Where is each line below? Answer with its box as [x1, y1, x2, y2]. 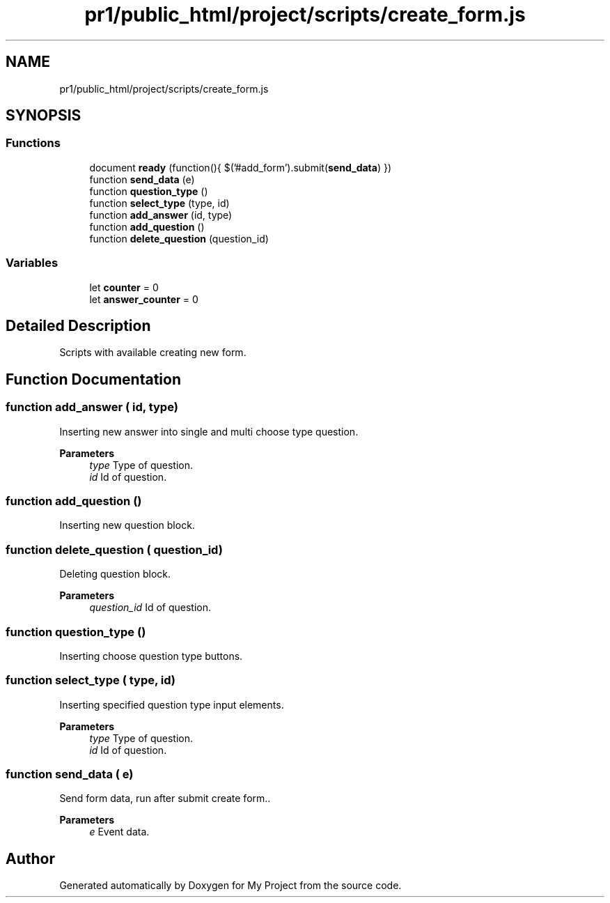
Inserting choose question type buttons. [59, 649, 243, 662]
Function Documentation [6, 370, 181, 388]
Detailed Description [6, 316, 151, 334]
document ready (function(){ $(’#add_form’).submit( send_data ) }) [89, 161, 392, 173]
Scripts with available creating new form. [59, 346, 247, 359]
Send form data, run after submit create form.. [59, 792, 271, 805]
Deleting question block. [59, 568, 171, 580]
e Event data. [89, 826, 150, 838]
